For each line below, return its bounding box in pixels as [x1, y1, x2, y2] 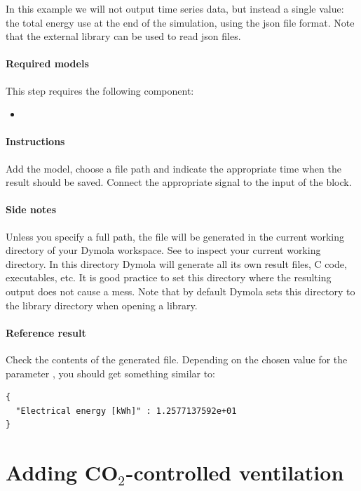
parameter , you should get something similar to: [6, 365, 216, 380]
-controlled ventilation [125, 458, 344, 487]
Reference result [6, 325, 86, 339]
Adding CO [6, 458, 118, 487]
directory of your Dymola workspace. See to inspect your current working [6, 243, 321, 257]
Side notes [6, 202, 57, 217]
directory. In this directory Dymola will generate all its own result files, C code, [6, 256, 347, 271]
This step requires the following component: [6, 83, 194, 97]
